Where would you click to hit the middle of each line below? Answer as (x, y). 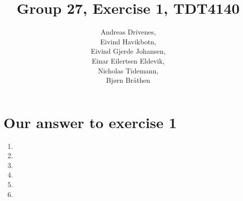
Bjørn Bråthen (128, 80)
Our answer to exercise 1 (90, 122)
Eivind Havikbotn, (128, 41)
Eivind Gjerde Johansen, (128, 51)
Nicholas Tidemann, (128, 70)
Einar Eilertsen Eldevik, (128, 60)
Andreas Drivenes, (128, 32)
